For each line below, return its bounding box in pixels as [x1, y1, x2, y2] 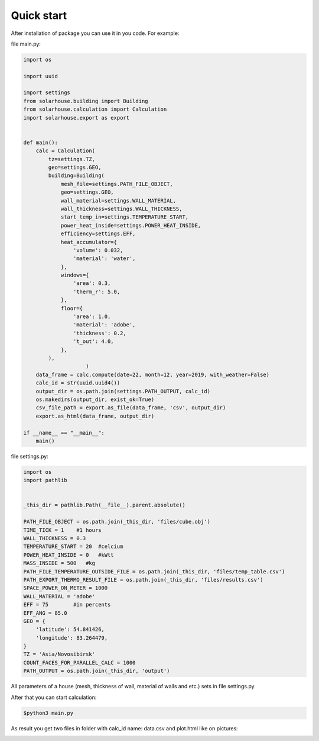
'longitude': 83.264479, [35, 634, 108, 641]
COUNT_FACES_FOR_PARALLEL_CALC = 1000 [23, 659, 136, 666]
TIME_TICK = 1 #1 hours [23, 527, 102, 533]
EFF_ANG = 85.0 [23, 610, 67, 616]
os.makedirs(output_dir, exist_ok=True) [35, 396, 155, 403]
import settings [23, 89, 71, 96]
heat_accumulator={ [60, 239, 118, 245]
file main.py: [11, 40, 41, 47]
